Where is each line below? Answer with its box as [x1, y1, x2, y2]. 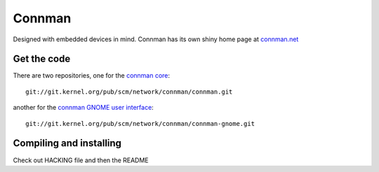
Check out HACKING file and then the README [13, 156, 149, 164]
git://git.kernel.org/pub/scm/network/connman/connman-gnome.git [25, 120, 255, 127]
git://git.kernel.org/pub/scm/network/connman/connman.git [25, 87, 233, 96]
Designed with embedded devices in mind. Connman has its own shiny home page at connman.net [13, 35, 299, 43]
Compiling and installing [13, 137, 122, 150]
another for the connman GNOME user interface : [13, 103, 154, 112]
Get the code [13, 53, 71, 65]
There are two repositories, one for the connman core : [13, 71, 171, 80]
